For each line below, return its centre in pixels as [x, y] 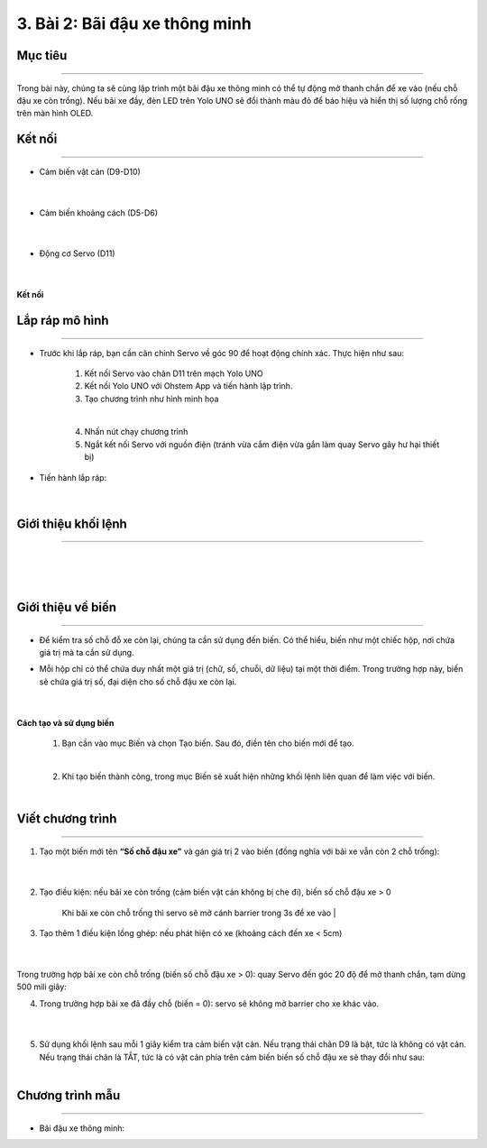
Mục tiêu [42, 55]
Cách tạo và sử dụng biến [65, 722]
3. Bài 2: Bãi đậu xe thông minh [134, 23]
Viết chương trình [67, 818]
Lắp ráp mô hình [63, 320]
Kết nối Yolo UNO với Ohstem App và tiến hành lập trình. [188, 386]
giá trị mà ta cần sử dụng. [87, 652]
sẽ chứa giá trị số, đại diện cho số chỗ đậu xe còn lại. [138, 682]
